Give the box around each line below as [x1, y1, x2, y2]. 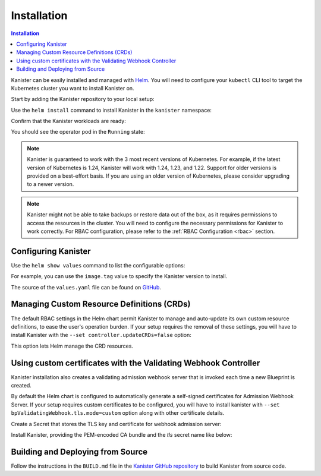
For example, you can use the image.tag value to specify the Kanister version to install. [11, 273, 228, 280]
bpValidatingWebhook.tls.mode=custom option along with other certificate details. [11, 409, 225, 417]
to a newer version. [27, 181, 74, 188]
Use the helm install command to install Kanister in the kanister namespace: [11, 106, 212, 114]
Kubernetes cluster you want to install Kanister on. [11, 84, 134, 92]
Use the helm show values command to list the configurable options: [11, 261, 185, 269]
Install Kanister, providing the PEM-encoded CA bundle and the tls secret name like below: [11, 431, 232, 438]
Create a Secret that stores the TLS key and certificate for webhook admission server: [11, 420, 222, 427]
